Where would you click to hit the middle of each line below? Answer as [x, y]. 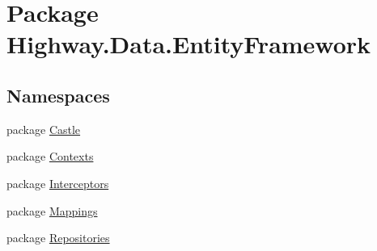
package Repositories [58, 238]
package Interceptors [58, 183]
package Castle [44, 129]
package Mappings [52, 210]
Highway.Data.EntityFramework [189, 44]
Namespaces [58, 95]
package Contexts [50, 156]
